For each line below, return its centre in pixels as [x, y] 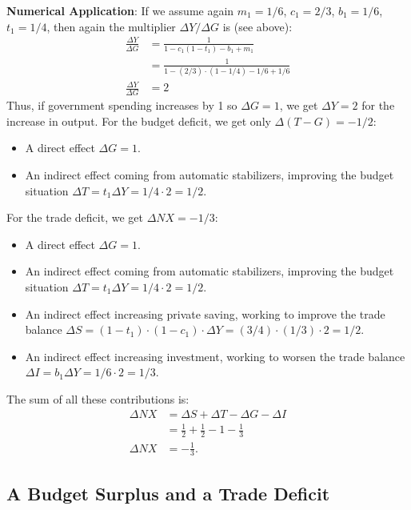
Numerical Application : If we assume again [120, 10]
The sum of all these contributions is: [98, 399]
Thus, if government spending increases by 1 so [122, 105]
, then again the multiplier [111, 26]
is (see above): [257, 26]
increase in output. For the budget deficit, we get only [139, 120]
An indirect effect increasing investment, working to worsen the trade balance [215, 356]
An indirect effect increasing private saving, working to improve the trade [205, 313]
